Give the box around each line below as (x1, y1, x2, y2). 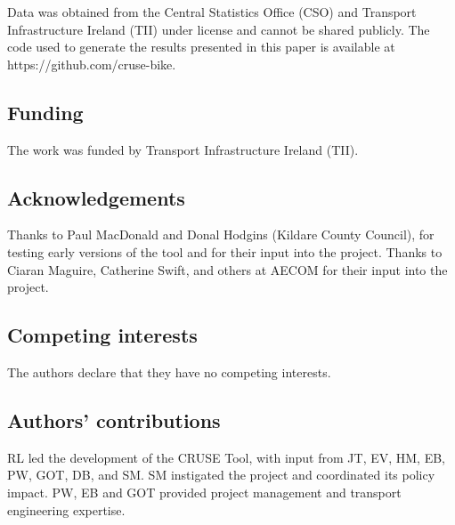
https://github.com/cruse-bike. (7, 54, 176, 73)
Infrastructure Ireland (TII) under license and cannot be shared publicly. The (7, 20, 430, 38)
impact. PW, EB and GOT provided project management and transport (7, 482, 402, 501)
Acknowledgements (7, 183, 185, 211)
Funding (7, 98, 84, 125)
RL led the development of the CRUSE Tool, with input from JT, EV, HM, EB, (7, 448, 446, 466)
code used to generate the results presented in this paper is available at (7, 37, 395, 56)
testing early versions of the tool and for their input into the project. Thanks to (7, 242, 443, 261)
